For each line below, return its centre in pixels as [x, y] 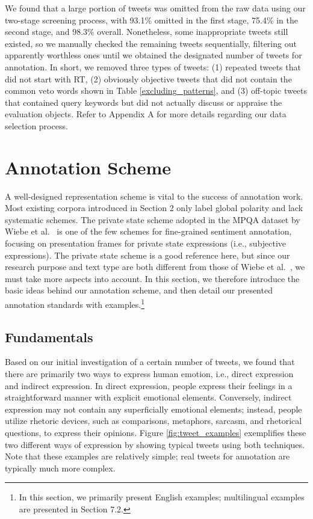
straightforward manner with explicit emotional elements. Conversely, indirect [148, 397]
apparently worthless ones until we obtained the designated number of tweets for [153, 55]
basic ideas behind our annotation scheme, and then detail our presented [139, 290]
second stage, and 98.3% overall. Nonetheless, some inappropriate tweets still [147, 32]
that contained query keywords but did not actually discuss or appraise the [144, 102]
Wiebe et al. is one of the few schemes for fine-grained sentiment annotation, [148, 231]
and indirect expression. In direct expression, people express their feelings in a [149, 385]
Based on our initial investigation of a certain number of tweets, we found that [150, 362]
